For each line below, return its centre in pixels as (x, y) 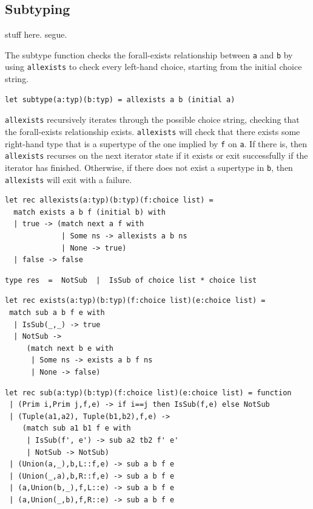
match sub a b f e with (57, 312)
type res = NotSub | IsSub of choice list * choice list (131, 280)
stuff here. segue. (36, 34)
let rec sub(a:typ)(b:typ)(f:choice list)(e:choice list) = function (148, 393)
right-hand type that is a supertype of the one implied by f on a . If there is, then (156, 143)
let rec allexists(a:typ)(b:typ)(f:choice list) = (109, 200)
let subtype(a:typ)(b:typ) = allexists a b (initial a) (120, 99)
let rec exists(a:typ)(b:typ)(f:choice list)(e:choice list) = (135, 301)
